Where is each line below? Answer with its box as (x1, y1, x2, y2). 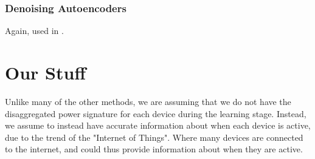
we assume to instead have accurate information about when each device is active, (5, 119, 311, 132)
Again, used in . (5, 24, 64, 37)
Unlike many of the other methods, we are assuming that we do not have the (5, 95, 291, 107)
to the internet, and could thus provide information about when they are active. (5, 143, 303, 155)
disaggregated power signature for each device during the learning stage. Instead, (5, 107, 306, 120)
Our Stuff (5, 60, 86, 84)
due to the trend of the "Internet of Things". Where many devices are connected (5, 130, 303, 143)
